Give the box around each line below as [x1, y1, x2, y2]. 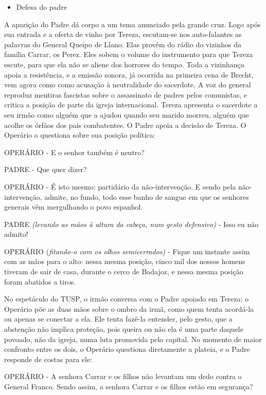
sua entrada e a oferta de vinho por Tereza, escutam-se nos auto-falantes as [4, 29, 242, 40]
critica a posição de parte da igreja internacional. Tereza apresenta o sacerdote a [4, 99, 258, 110]
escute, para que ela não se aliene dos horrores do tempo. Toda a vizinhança [4, 59, 244, 69]
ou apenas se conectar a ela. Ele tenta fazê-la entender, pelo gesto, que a [4, 313, 233, 324]
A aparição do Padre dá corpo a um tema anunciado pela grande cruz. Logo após [4, 18, 261, 29]
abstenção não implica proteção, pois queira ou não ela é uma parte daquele [4, 324, 243, 334]
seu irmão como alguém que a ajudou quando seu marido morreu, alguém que [4, 109, 249, 120]
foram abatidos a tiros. [4, 276, 76, 287]
